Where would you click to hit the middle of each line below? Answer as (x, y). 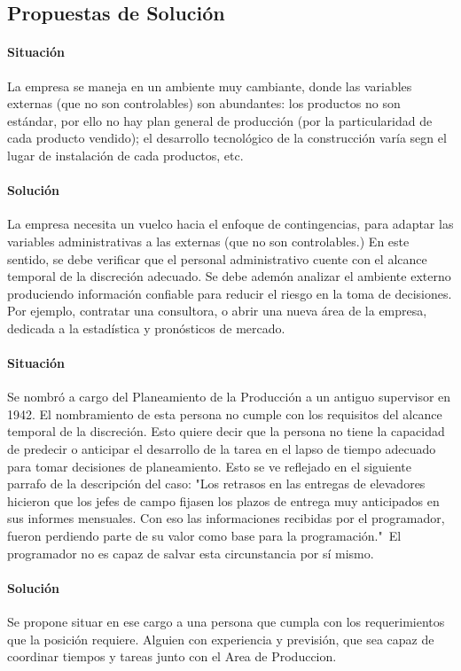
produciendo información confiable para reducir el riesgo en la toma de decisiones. (230, 293)
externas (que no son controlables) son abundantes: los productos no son (204, 103)
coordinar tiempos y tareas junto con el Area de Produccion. (172, 656)
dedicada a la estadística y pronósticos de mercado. (146, 328)
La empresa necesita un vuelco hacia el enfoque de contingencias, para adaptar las (230, 224)
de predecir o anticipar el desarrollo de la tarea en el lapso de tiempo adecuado (222, 449)
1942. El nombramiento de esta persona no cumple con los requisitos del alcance (225, 414)
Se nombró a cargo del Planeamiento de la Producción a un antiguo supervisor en (229, 397)
